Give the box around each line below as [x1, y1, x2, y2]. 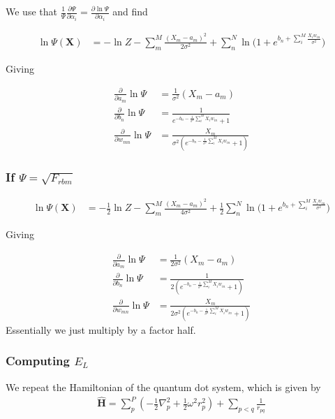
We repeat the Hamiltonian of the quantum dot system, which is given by [6, 379, 321, 394]
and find [112, 4, 148, 18]
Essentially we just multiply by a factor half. [6, 322, 196, 337]
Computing [6, 352, 70, 369]
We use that [6, 4, 57, 18]
